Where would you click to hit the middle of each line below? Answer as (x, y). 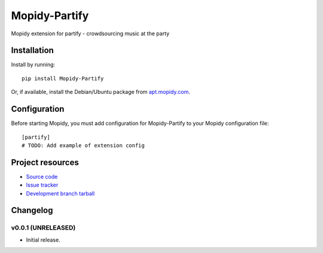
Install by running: (33, 65)
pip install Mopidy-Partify (63, 78)
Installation (32, 51)
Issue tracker (42, 185)
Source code (42, 176)
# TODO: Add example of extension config (83, 145)
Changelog (32, 210)
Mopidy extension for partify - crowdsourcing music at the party (90, 33)
